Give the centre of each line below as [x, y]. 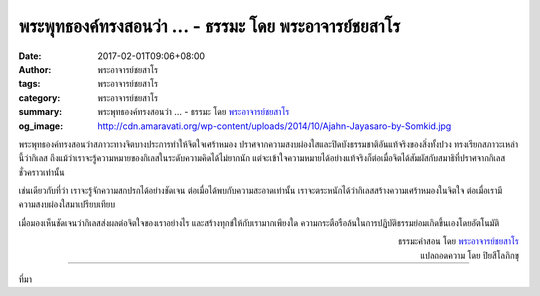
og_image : [41, 126]
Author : [35, 69]
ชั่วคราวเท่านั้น [41, 172]
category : [39, 97]
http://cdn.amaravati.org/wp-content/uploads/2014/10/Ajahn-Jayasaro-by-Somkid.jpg [274, 126]
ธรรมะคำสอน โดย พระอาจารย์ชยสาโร [458, 241]
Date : [30, 56]
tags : [29, 84]
